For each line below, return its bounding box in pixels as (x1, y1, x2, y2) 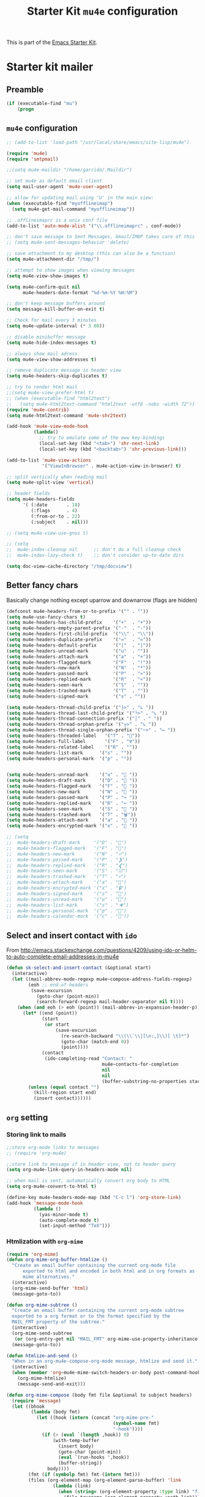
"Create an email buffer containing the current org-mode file (12, 1263, 176, 1269)
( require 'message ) (12, 1397, 62, 1404)
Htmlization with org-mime (6, 1238, 84, 1246)
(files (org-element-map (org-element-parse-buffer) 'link (28, 1477, 182, 1483)
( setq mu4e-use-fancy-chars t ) (6, 614, 86, 620)
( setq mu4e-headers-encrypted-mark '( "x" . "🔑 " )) (6, 823, 138, 829)
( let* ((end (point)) (22, 1010, 78, 1017)
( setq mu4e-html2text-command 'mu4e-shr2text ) (6, 412, 127, 419)
